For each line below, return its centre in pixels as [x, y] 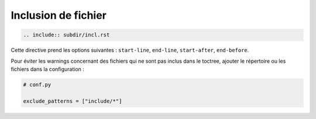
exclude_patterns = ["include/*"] [73, 101]
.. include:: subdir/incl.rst [66, 35]
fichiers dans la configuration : [48, 69]
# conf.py [37, 84]
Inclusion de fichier [59, 15]
